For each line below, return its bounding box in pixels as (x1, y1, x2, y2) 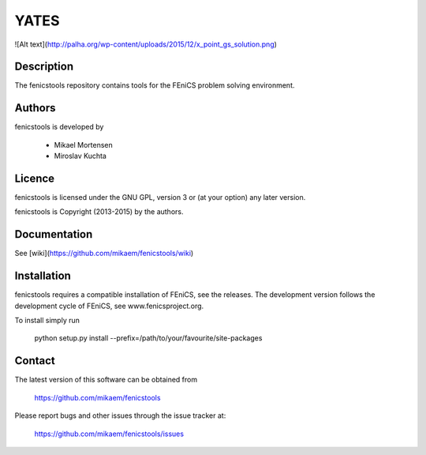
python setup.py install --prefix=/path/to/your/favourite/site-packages (34, 333, 263, 343)
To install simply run (14, 316, 80, 325)
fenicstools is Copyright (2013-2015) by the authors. (14, 207, 184, 216)
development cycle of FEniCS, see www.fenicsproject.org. (14, 301, 204, 310)
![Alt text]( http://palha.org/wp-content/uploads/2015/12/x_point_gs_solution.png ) (14, 39, 278, 49)
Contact (14, 354, 55, 367)
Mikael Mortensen (54, 140, 114, 149)
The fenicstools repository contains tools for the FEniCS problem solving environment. (14, 81, 295, 90)
